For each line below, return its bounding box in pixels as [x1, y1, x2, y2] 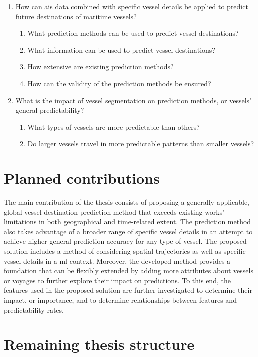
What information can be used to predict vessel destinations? [27, 44, 215, 55]
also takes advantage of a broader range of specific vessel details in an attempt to [4, 226, 253, 236]
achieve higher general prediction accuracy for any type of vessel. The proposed [4, 236, 247, 246]
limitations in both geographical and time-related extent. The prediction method [4, 216, 251, 227]
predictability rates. [4, 304, 64, 315]
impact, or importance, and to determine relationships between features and [4, 295, 237, 305]
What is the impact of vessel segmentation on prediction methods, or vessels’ [15, 95, 251, 105]
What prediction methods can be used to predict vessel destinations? [27, 28, 239, 38]
